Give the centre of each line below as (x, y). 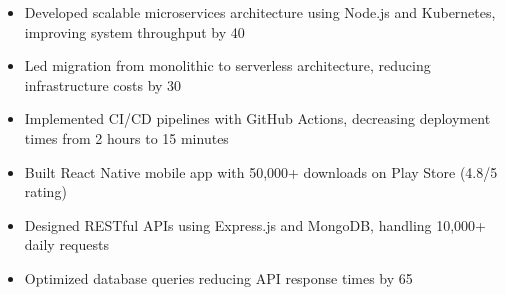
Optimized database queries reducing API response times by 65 (218, 277)
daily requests (66, 244)
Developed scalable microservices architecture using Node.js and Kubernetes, (260, 12)
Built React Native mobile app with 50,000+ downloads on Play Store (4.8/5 (261, 171)
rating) (45, 191)
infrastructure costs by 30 (103, 84)
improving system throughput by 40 (134, 31)
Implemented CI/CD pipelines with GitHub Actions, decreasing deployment (257, 118)
